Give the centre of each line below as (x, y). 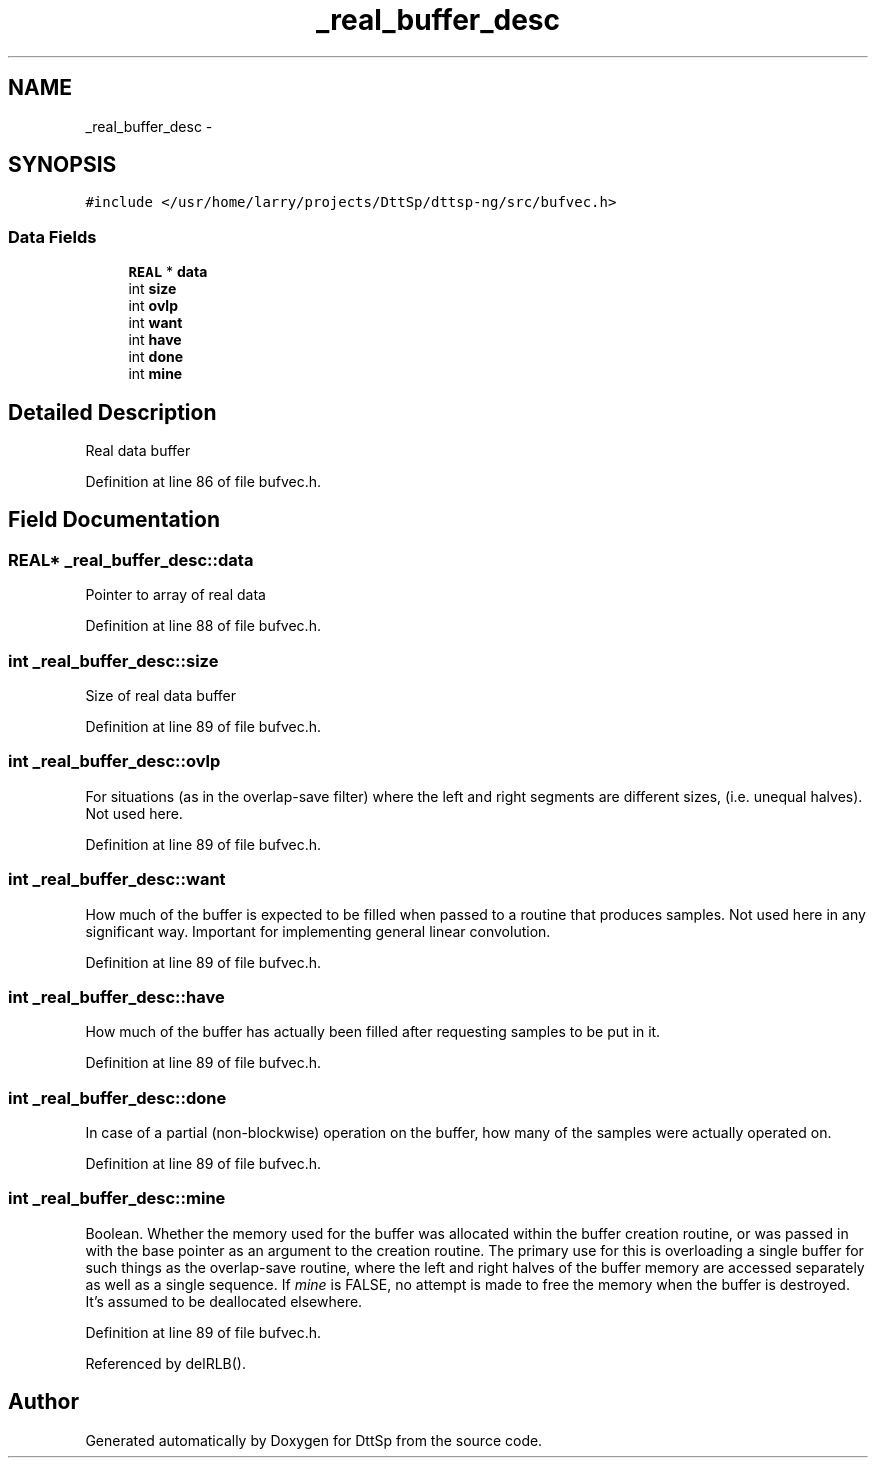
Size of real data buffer (160, 695)
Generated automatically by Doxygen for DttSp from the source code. (314, 1440)
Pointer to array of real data (175, 595)
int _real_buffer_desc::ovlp (114, 761)
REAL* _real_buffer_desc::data (131, 559)
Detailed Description (112, 412)
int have (155, 340)
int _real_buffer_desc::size (113, 660)
